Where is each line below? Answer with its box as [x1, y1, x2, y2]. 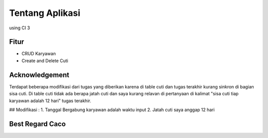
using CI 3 [9, 25, 30, 31]
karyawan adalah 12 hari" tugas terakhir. [9, 97, 91, 104]
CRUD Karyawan [21, 51, 56, 57]
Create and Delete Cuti [21, 58, 68, 64]
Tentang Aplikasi [9, 7, 80, 18]
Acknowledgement [9, 70, 69, 79]
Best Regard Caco [9, 120, 66, 128]
